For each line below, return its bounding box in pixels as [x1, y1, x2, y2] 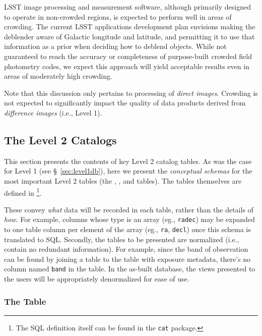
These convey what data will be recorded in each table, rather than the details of [4, 204, 253, 214]
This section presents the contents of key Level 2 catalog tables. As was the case [4, 155, 252, 166]
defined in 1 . [4, 186, 42, 198]
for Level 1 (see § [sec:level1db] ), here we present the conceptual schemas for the [4, 165, 252, 176]
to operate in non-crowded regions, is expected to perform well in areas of [4, 11, 232, 22]
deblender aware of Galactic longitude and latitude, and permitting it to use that [4, 31, 255, 41]
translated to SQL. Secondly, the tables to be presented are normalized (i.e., [4, 234, 239, 244]
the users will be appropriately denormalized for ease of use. [4, 273, 189, 284]
